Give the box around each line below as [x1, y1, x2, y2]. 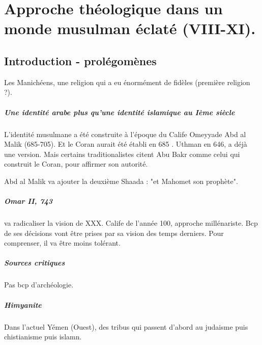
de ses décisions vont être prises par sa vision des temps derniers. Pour [4, 227, 224, 238]
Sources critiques [4, 257, 65, 268]
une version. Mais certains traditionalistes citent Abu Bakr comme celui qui [4, 148, 240, 159]
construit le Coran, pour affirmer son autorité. [4, 158, 148, 169]
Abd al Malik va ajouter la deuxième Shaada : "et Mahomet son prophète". [4, 175, 238, 186]
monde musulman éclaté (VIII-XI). [4, 18, 256, 39]
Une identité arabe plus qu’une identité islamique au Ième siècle [4, 107, 235, 117]
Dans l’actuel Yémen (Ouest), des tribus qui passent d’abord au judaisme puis [4, 321, 248, 332]
